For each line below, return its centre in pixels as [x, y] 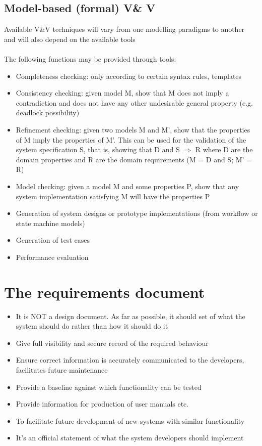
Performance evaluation [52, 257]
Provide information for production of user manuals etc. [102, 404]
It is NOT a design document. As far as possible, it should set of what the [130, 316]
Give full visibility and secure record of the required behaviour [112, 343]
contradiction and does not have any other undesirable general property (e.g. [134, 102]
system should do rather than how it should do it [92, 326]
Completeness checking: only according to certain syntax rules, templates [129, 76]
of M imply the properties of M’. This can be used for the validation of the [131, 139]
